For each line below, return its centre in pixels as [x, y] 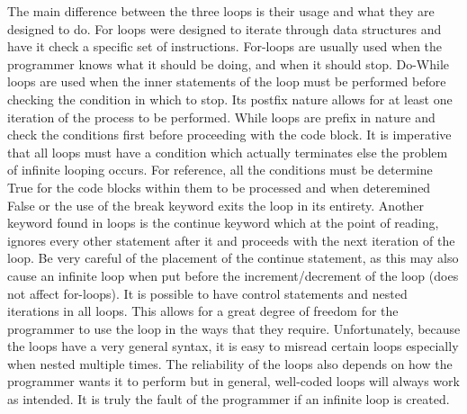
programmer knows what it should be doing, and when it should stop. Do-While [229, 63]
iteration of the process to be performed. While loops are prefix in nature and [221, 117]
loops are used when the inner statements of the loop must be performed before [227, 81]
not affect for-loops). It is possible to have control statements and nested [207, 293]
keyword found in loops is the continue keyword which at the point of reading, [223, 223]
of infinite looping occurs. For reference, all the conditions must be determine [220, 170]
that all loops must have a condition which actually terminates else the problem [228, 152]
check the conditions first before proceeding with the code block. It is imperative [229, 135]
